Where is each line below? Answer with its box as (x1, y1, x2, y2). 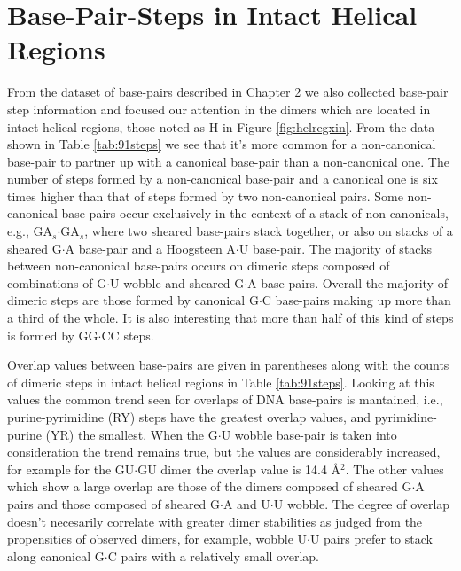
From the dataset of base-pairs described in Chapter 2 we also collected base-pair (7, 82, 449, 101)
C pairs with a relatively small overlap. (107, 546, 319, 565)
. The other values (345, 459, 444, 478)
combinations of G (7, 273, 107, 292)
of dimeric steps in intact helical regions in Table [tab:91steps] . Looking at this (7, 372, 434, 391)
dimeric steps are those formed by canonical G (7, 291, 259, 309)
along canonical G (7, 546, 105, 565)
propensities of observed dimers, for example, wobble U (7, 529, 308, 548)
